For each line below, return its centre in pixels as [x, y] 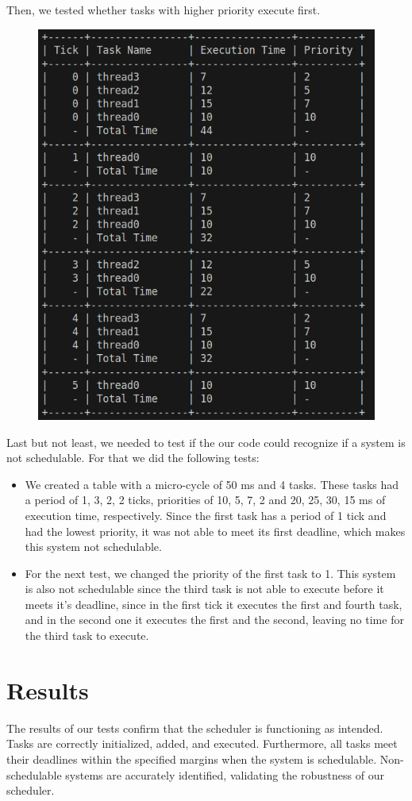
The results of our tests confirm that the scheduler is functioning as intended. [195, 728]
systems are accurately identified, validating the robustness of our [225, 774]
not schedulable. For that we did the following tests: [133, 458]
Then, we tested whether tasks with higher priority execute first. [164, 10]
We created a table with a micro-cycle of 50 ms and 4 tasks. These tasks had [212, 484]
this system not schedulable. [93, 547]
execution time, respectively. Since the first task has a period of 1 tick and [206, 515]
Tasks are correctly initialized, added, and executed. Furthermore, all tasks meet [202, 743]
